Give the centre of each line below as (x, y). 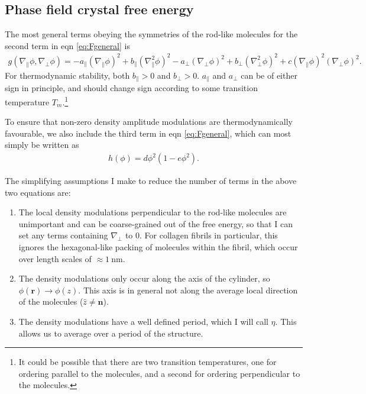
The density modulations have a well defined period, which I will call (143, 321)
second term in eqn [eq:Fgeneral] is (67, 45)
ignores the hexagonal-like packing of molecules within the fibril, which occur (158, 247)
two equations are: (38, 192)
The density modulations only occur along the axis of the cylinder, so (144, 278)
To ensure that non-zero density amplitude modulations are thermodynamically (149, 122)
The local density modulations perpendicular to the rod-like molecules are (153, 212)
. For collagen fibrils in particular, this (209, 235)
